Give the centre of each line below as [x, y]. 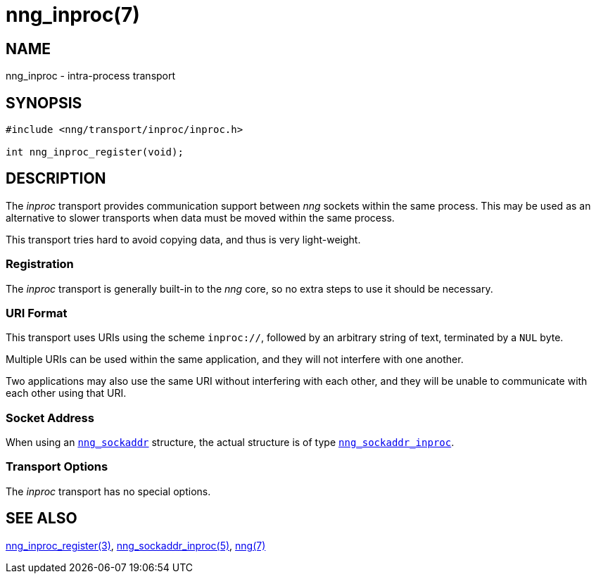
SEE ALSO [42, 518]
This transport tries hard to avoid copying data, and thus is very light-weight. [183, 239]
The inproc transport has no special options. [108, 491]
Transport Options [57, 467]
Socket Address [50, 418]
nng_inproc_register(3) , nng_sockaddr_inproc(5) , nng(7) [136, 545]
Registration [40, 264]
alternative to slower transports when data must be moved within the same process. [200, 217]
